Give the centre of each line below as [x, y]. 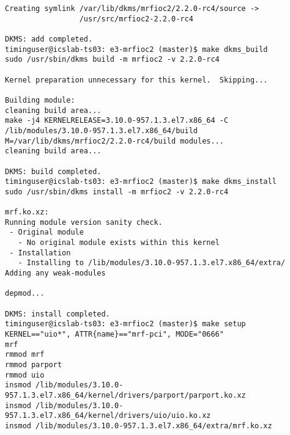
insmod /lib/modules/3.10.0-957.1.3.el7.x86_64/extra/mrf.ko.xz [139, 426]
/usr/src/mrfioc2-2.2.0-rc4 [136, 19]
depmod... [25, 294]
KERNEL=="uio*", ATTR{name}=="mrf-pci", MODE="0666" [114, 334]
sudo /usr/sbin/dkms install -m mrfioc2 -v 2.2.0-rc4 [117, 192]
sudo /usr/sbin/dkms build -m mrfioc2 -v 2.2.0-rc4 [112, 60]
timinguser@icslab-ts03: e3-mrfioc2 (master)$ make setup [125, 324]
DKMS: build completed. [53, 171]
